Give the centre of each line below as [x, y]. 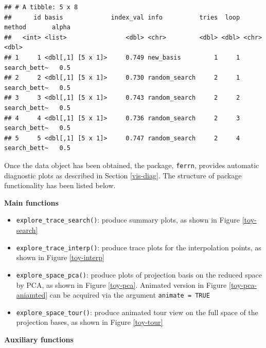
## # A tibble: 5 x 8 [41, 7]
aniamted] [32, 295]
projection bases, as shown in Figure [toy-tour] [90, 322]
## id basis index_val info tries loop [122, 17]
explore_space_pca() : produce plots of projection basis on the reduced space [139, 274]
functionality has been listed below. [60, 185]
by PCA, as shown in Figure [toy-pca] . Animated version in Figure [121, 285]
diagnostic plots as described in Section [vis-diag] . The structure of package [123, 175]
